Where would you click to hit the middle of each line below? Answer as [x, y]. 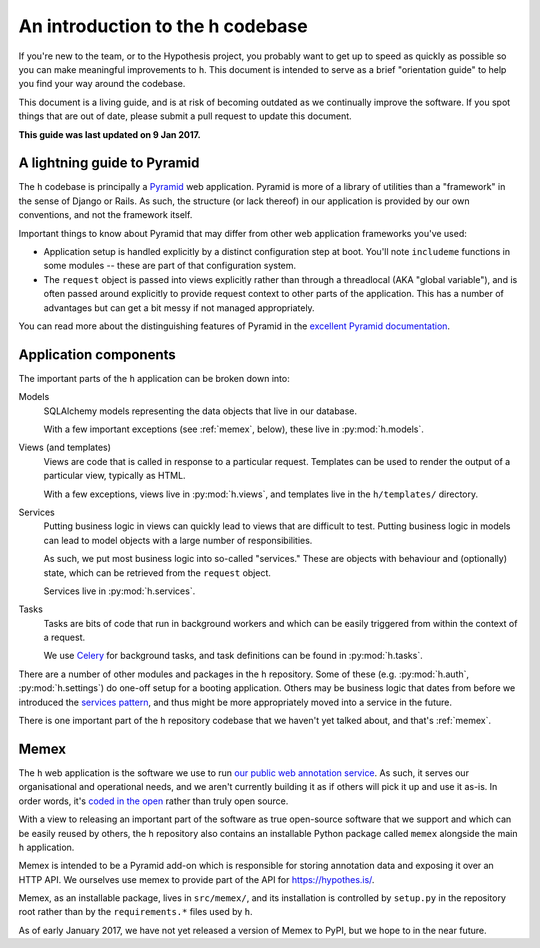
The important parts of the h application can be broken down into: [154, 378]
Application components [97, 354]
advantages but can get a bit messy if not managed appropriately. [179, 307]
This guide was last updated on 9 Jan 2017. [109, 134]
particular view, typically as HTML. [114, 476]
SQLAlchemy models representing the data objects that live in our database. [200, 411]
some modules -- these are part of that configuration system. [170, 266]
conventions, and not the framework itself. [105, 215]
